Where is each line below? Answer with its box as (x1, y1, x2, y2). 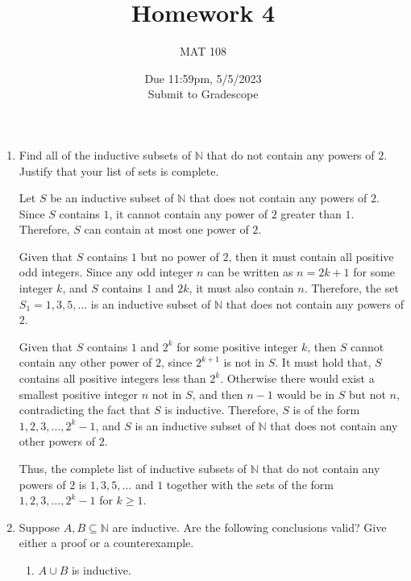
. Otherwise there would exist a (220, 370, 375, 387)
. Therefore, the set (304, 280, 399, 297)
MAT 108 (180, 43, 226, 60)
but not (349, 385, 386, 402)
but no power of (140, 247, 219, 264)
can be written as (207, 264, 293, 280)
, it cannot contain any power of (109, 205, 268, 222)
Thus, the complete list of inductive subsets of (19, 460, 247, 476)
